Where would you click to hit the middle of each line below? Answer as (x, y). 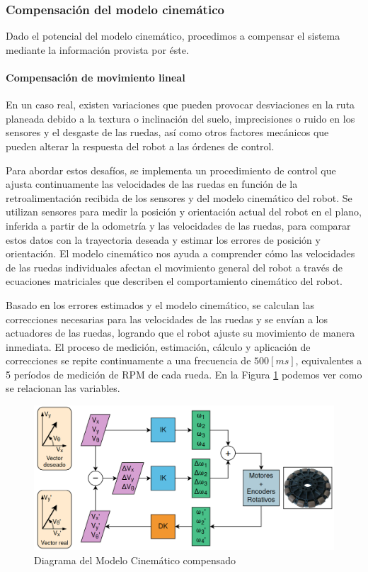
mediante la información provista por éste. (97, 49)
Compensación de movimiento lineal (96, 77)
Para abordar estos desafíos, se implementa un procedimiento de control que (171, 170)
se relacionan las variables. (63, 388)
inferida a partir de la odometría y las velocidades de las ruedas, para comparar (178, 225)
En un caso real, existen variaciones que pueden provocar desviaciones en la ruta (180, 105)
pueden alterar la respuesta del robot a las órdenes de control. (140, 146)
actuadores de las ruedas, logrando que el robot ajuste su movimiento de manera (180, 333)
